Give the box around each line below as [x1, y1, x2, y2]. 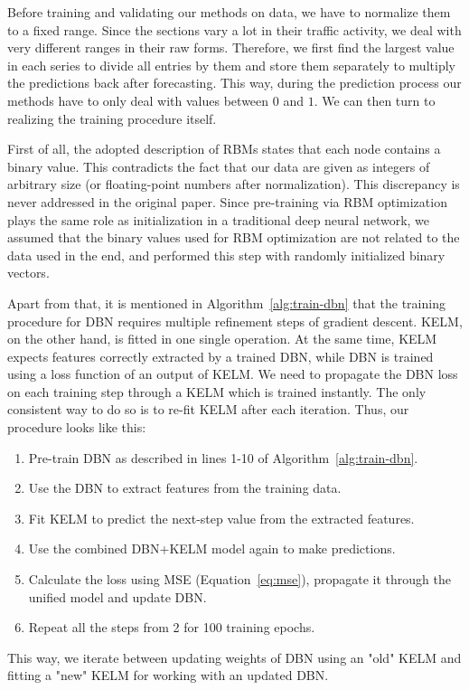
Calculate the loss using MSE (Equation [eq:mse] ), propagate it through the [28, 570, 451, 589]
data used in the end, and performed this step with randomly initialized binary [7, 245, 446, 264]
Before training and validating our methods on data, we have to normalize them [7, 3, 451, 21]
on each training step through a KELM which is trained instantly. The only [7, 382, 427, 401]
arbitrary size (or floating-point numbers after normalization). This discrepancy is [7, 175, 460, 194]
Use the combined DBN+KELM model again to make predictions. [28, 539, 396, 558]
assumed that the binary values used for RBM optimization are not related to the [7, 228, 460, 247]
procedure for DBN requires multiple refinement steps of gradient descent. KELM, [7, 311, 463, 330]
